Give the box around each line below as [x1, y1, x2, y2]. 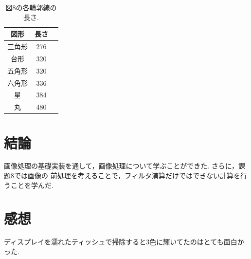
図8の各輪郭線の [5, 2, 57, 12]
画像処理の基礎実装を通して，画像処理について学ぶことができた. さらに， [4, 161, 239, 171]
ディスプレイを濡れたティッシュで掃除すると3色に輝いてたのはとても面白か [4, 237, 244, 247]
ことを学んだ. [10, 180, 54, 190]
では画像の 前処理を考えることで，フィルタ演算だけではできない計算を [14, 170, 240, 181]
